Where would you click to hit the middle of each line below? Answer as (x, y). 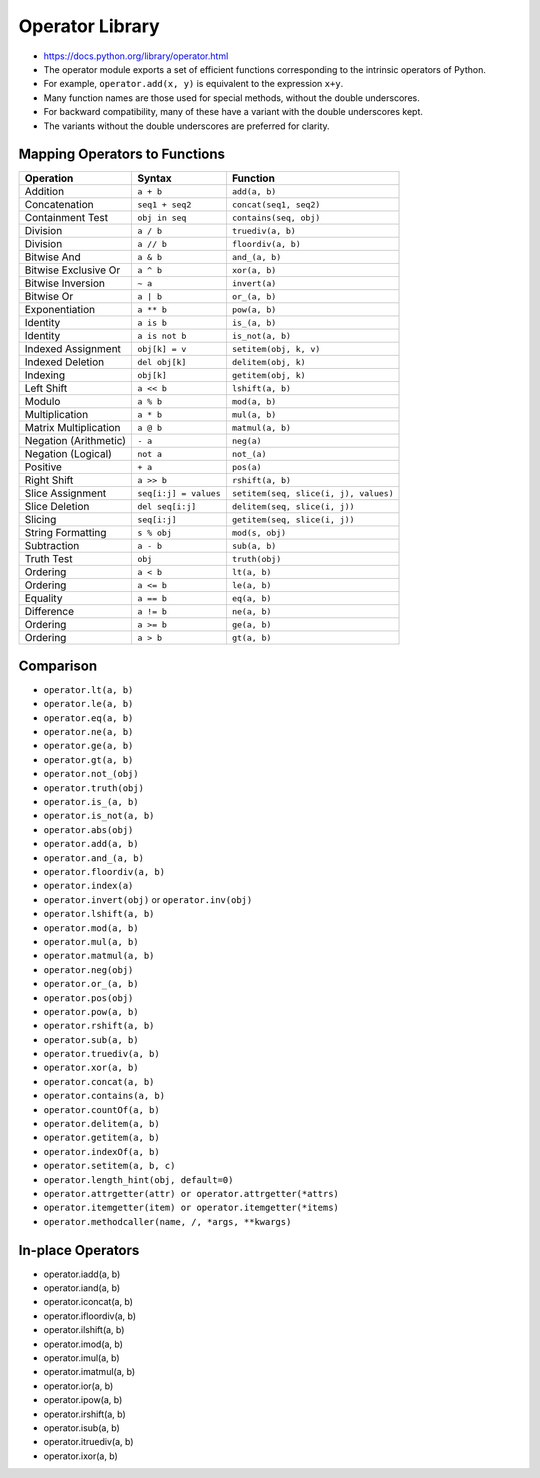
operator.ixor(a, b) (81, 1456)
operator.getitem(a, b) (101, 1138)
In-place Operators (79, 1250)
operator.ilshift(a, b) (84, 1330)
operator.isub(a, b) (81, 1427)
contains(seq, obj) (276, 217)
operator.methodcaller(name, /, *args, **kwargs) (167, 1221)
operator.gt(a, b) (88, 759)
